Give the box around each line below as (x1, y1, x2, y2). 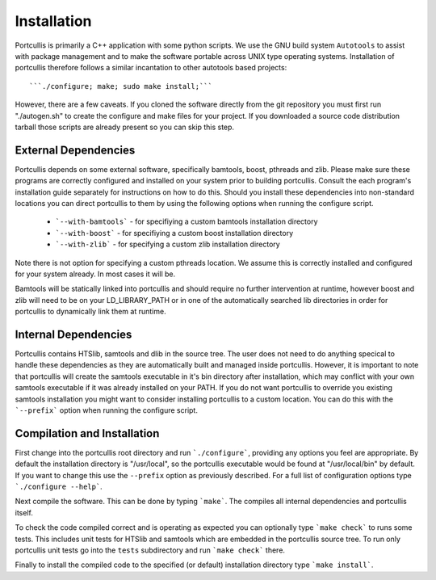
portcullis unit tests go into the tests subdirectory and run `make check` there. (15, 545, 286, 555)
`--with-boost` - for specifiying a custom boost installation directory (55, 228, 294, 237)
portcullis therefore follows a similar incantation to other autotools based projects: (15, 63, 287, 73)
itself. (15, 507, 34, 517)
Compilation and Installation (15, 427, 160, 440)
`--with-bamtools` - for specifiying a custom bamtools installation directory (55, 216, 318, 226)
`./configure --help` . (15, 481, 103, 492)
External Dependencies (15, 143, 136, 157)
